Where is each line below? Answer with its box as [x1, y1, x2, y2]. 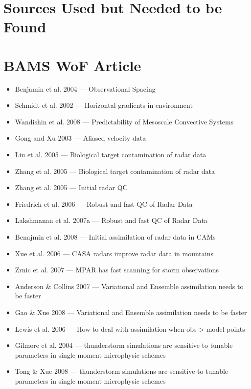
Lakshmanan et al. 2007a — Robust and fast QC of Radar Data [15, 215, 207, 225]
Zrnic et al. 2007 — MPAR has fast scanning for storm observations [15, 265, 219, 275]
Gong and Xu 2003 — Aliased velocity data [15, 133, 146, 143]
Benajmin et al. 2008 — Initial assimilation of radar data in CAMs [15, 232, 216, 242]
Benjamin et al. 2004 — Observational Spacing [15, 83, 156, 94]
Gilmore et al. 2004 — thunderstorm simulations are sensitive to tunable [15, 340, 233, 350]
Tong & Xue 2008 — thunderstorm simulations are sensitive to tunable [15, 366, 228, 376]
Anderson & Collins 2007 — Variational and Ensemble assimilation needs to [15, 281, 244, 291]
